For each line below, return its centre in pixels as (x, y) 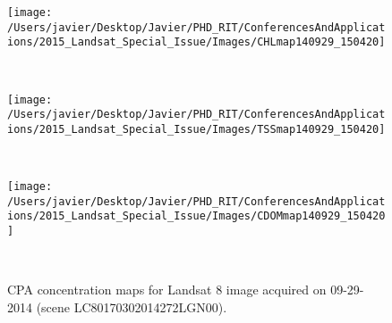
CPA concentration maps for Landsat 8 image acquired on (167, 290)
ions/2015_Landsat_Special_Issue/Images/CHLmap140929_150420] (196, 42)
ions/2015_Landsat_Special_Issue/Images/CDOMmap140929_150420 (196, 216)
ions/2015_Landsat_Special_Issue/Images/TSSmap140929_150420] (196, 129)
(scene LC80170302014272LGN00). (132, 306)
